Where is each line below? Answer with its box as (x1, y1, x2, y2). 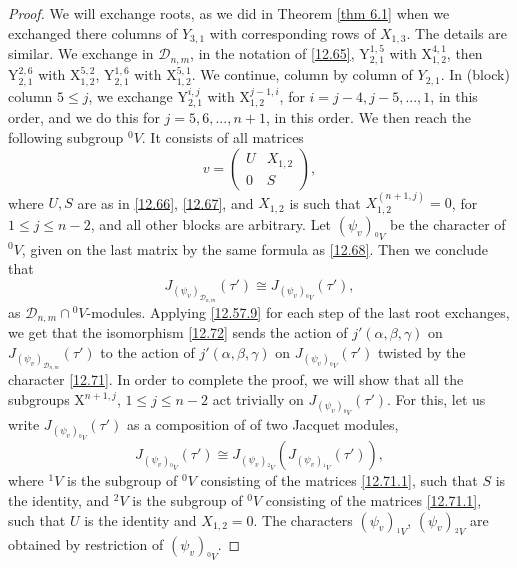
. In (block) (440, 64, 510, 85)
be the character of (390, 213, 506, 234)
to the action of (100, 341, 195, 362)
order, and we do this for (8, 107, 160, 128)
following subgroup (8, 126, 124, 147)
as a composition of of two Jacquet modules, (126, 414, 399, 435)
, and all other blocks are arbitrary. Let (90, 213, 332, 234)
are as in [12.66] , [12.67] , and (77, 192, 254, 213)
